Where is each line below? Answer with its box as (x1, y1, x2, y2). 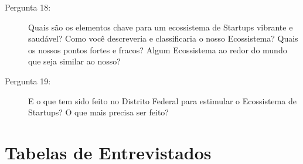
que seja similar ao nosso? (28, 55, 121, 67)
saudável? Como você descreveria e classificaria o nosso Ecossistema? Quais (28, 32, 298, 45)
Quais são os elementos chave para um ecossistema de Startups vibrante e (28, 20, 293, 33)
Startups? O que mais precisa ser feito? (28, 106, 169, 118)
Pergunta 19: (5, 74, 51, 87)
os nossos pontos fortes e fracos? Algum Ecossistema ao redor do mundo (28, 43, 287, 56)
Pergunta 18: (5, 1, 51, 13)
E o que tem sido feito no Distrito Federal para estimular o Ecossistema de (28, 94, 297, 107)
